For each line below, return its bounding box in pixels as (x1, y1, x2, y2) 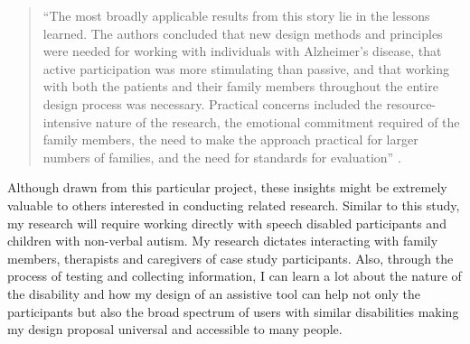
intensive (42, 112, 92, 131)
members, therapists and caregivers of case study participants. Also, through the (7, 248, 454, 267)
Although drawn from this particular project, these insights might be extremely (7, 178, 447, 197)
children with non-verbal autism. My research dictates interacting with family (7, 231, 438, 250)
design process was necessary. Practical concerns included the (42, 94, 382, 113)
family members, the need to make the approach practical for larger (42, 130, 418, 149)
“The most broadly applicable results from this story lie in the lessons (42, 6, 430, 24)
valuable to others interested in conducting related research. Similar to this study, (7, 195, 460, 214)
